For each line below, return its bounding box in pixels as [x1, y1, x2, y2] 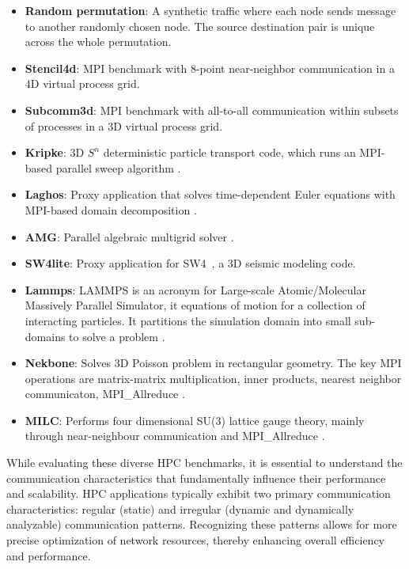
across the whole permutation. [25, 33, 172, 50]
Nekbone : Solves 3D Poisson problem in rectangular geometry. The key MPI [25, 355, 402, 371]
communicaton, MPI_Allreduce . [25, 385, 185, 402]
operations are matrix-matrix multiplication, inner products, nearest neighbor [25, 370, 402, 386]
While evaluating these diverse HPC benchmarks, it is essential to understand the [6, 454, 403, 471]
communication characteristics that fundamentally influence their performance [6, 469, 386, 486]
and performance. [6, 547, 91, 563]
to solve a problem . [69, 328, 165, 344]
